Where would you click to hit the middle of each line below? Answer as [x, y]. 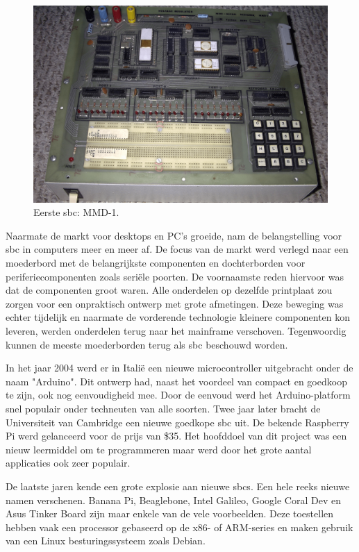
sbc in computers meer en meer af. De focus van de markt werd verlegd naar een [177, 249]
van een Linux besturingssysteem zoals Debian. [106, 541]
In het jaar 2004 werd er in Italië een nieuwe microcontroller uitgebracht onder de [179, 368]
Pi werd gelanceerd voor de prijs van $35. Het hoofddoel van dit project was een [176, 436]
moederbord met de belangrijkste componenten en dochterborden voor [156, 262]
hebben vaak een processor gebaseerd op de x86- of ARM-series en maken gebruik [179, 527]
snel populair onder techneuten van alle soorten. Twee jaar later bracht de [163, 408]
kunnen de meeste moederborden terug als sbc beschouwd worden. [147, 344]
